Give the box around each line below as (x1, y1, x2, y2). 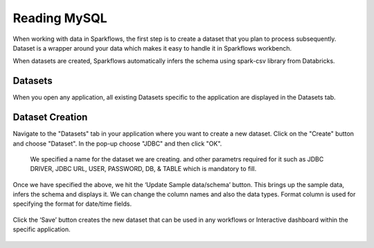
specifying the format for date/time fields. (12, 200, 132, 208)
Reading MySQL (12, 10, 107, 26)
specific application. (12, 225, 71, 233)
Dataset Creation (12, 112, 88, 123)
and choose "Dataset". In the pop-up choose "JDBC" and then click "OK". (12, 139, 222, 148)
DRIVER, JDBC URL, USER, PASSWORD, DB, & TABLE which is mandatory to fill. (30, 165, 257, 173)
